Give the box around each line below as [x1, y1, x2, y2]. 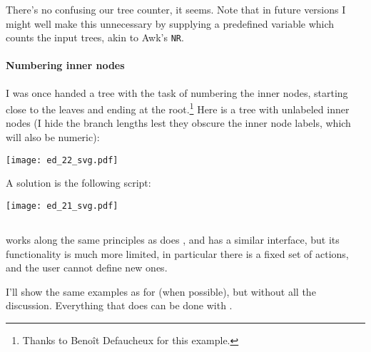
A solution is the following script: [6, 175, 151, 190]
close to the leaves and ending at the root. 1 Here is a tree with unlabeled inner [6, 100, 350, 116]
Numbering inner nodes [6, 58, 125, 73]
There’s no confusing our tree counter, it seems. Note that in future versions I [6, 2, 346, 16]
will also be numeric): [6, 130, 100, 145]
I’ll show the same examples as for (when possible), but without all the [6, 284, 316, 299]
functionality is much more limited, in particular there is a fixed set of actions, [6, 246, 349, 261]
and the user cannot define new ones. [6, 260, 168, 275]
